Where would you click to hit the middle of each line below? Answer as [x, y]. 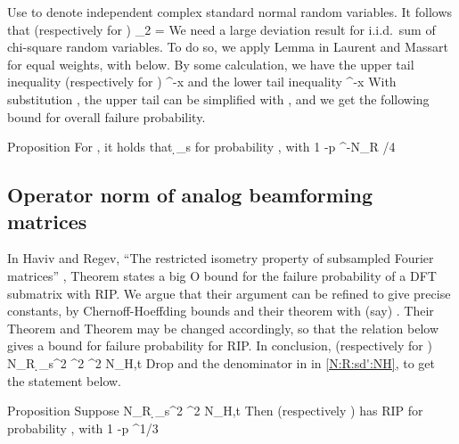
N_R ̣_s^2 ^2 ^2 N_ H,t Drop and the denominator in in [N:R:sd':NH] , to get [221, 362]
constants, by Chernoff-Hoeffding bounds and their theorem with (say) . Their [221, 311]
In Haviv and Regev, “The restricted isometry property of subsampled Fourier [221, 258]
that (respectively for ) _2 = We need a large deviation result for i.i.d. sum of [221, 29]
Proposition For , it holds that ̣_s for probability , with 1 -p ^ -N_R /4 [201, 147]
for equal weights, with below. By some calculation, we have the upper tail [211, 64]
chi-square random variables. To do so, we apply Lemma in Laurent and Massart [228, 47]
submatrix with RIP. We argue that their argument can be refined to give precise [229, 293]
